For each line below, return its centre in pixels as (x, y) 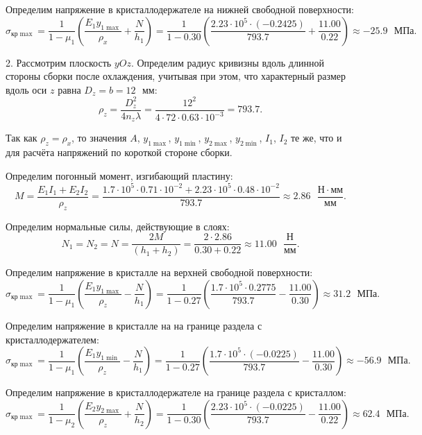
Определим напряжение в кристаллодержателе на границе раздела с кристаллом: (176, 392)
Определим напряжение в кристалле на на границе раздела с (134, 325)
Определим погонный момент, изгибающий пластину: (119, 175)
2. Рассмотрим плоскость (59, 62)
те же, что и (316, 138)
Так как (22, 138)
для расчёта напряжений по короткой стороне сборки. (119, 152)
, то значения (99, 138)
